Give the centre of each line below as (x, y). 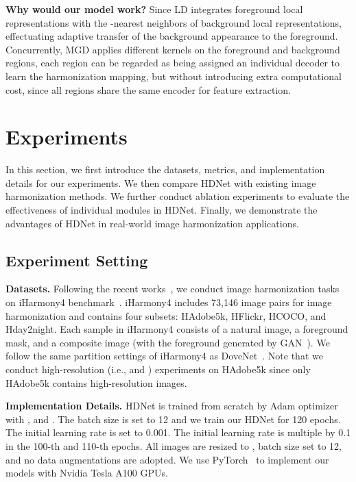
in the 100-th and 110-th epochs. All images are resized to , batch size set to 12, (174, 445)
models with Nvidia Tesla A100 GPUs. (87, 473)
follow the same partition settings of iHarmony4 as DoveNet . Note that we (164, 356)
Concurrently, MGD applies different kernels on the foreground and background (173, 49)
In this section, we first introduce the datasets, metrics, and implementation (165, 169)
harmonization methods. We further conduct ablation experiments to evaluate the (178, 196)
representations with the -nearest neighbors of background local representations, (174, 22)
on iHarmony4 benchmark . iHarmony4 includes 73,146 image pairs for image (169, 302)
